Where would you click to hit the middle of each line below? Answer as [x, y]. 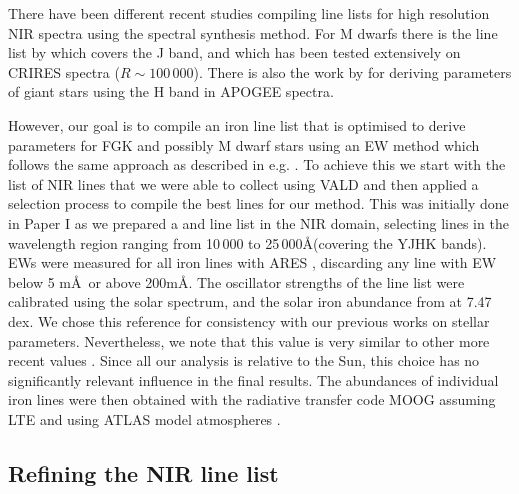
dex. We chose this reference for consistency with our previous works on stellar [249, 320]
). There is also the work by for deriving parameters [352, 71]
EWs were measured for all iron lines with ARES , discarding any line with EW [252, 262]
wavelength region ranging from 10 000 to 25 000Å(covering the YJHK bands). [247, 242]
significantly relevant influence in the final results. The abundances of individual [253, 379]
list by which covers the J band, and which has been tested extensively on [234, 52]
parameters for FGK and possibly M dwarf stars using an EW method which [244, 144]
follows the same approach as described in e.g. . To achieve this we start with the [257, 164]
